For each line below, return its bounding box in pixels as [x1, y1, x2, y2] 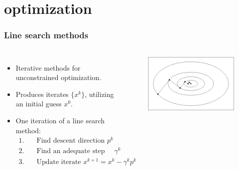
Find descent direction [36, 137, 105, 145]
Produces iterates [15, 88, 69, 99]
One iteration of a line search [15, 115, 105, 125]
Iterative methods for [15, 62, 81, 73]
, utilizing [85, 88, 114, 99]
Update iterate [36, 159, 81, 166]
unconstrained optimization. [15, 72, 102, 83]
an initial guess [15, 98, 62, 109]
